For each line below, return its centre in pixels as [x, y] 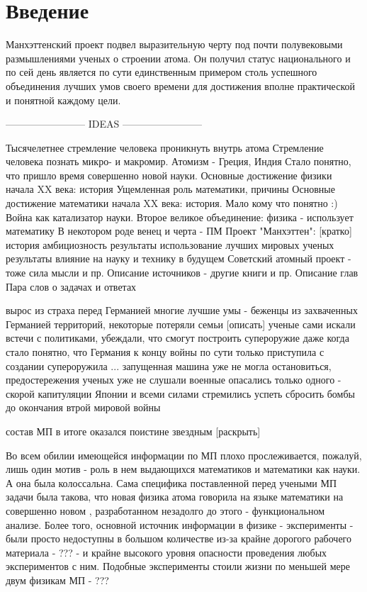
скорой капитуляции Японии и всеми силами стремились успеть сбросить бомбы [180, 393]
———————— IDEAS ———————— [104, 124]
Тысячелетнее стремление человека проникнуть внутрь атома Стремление [165, 147]
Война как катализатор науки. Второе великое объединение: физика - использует [180, 217]
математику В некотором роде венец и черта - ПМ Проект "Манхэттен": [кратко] [179, 231]
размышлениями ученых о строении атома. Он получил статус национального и [178, 58]
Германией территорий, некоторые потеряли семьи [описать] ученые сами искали [181, 324]
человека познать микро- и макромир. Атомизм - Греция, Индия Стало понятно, [179, 161]
